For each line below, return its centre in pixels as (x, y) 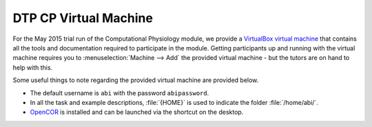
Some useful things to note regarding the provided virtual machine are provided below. (136, 80)
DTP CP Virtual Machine (83, 18)
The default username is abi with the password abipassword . (120, 92)
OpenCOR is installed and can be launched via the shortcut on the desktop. (137, 112)
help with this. (33, 67)
